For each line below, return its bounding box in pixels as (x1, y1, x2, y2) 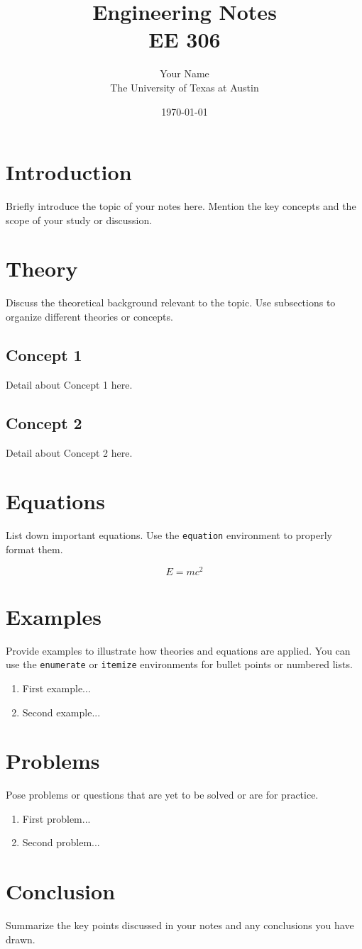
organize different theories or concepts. (6, 309, 173, 323)
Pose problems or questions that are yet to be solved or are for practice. (6, 787, 319, 802)
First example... (22, 680, 91, 695)
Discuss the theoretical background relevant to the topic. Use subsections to (6, 295, 336, 310)
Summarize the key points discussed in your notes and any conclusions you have (6, 918, 354, 933)
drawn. (6, 931, 35, 946)
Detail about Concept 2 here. (6, 445, 133, 460)
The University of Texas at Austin (110, 79, 259, 94)
